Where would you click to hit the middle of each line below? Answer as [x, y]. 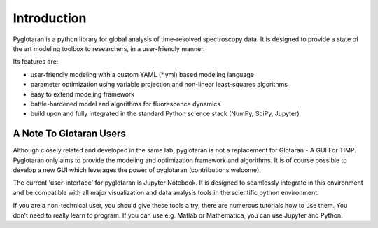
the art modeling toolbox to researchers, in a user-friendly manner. [109, 48]
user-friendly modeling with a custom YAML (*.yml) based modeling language [142, 74]
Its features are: [36, 62]
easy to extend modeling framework [83, 94]
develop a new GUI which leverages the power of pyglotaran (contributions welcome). [137, 170]
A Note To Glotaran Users [69, 134]
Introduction [50, 18]
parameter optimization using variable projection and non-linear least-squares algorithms [159, 85]
